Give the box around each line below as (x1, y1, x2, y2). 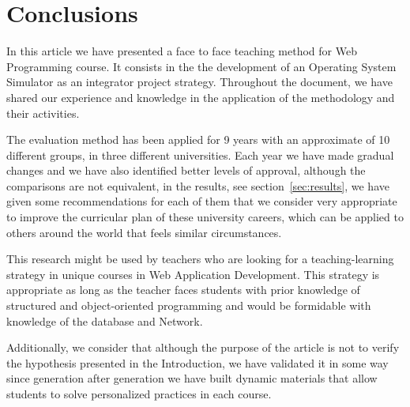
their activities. (6, 104, 80, 121)
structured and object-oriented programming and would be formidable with (6, 297, 371, 314)
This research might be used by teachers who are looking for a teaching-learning (6, 251, 394, 267)
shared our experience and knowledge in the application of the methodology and (6, 89, 395, 105)
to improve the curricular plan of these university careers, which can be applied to (6, 209, 404, 225)
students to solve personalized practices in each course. (6, 386, 272, 401)
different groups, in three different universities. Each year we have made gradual (6, 146, 394, 163)
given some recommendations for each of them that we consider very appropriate (6, 193, 397, 209)
